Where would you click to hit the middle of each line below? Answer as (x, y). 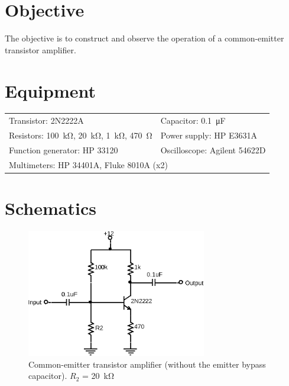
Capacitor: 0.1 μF (193, 120)
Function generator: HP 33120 (64, 149)
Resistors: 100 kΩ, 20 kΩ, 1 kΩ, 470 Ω (81, 135)
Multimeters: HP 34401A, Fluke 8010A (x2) (88, 164)
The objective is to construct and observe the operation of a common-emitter (144, 38)
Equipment (50, 90)
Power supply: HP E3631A (209, 135)
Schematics (51, 208)
